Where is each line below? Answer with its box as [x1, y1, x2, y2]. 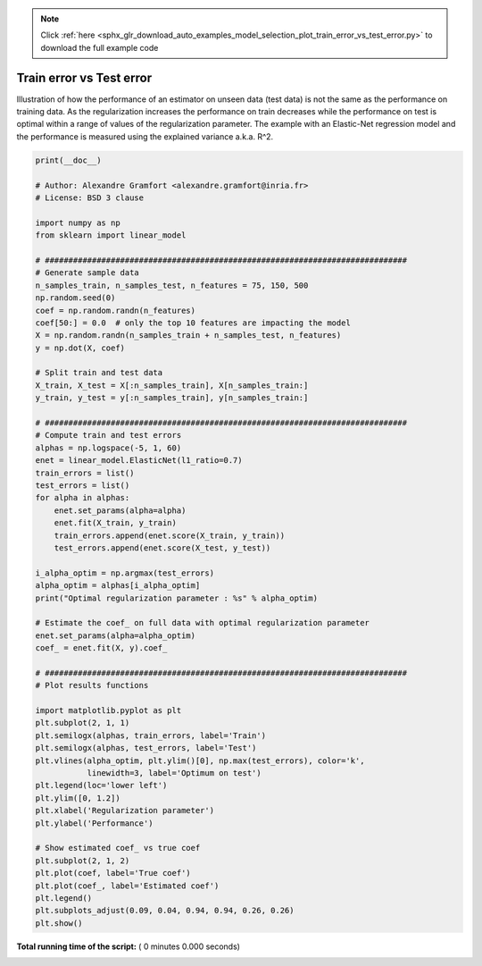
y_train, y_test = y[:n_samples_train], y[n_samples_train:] [35, 393, 309, 403]
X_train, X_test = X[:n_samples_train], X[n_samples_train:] [35, 380, 309, 391]
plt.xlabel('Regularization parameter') [35, 805, 214, 816]
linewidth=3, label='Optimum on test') [87, 768, 262, 777]
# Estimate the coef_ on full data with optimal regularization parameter [35, 617, 370, 628]
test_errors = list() [35, 481, 130, 491]
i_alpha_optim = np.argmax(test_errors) [35, 567, 214, 578]
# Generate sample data [35, 268, 140, 278]
